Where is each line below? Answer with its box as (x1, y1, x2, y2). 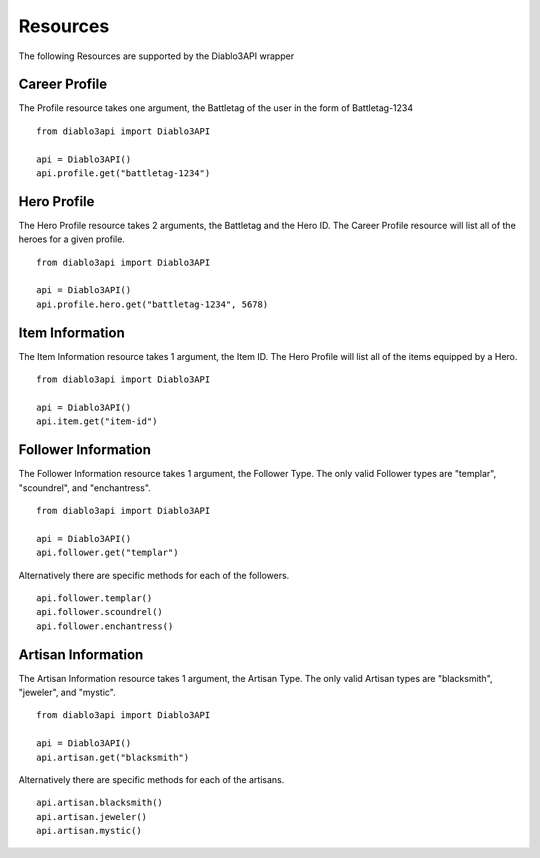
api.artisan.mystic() (36, 825, 142, 837)
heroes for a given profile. (18, 233, 125, 245)
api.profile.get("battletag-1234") (36, 168, 211, 179)
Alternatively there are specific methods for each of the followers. (18, 569, 290, 581)
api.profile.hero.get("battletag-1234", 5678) (36, 298, 269, 310)
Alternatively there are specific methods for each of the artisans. (18, 774, 285, 786)
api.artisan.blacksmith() (36, 797, 164, 809)
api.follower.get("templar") (36, 547, 179, 559)
